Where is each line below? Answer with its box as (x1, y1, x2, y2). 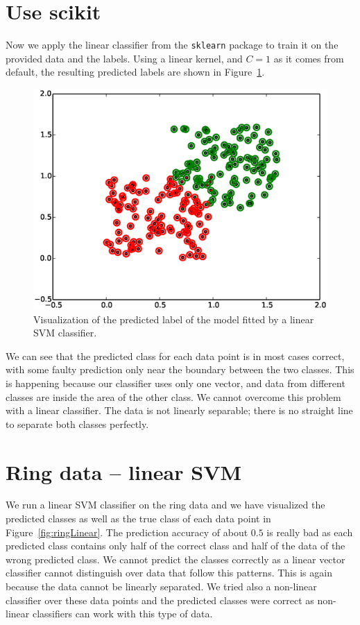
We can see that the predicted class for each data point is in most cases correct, (6, 348, 345, 363)
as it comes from (273, 51, 344, 65)
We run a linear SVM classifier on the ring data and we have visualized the (6, 497, 325, 512)
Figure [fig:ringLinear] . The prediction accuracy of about (6, 524, 248, 539)
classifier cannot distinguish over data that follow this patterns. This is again (6, 565, 332, 580)
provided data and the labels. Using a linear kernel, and (6, 51, 243, 65)
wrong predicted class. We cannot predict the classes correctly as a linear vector (6, 551, 345, 566)
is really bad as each (266, 524, 353, 539)
